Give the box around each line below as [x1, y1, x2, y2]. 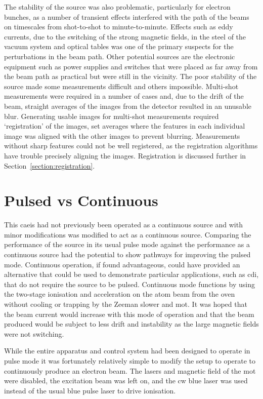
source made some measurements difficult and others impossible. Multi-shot [4, 81, 239, 91]
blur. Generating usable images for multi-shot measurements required [4, 110, 219, 121]
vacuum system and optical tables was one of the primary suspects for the [4, 41, 234, 52]
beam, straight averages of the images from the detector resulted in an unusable [4, 100, 251, 111]
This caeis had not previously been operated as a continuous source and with [4, 219, 243, 230]
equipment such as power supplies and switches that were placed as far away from [4, 61, 258, 71]
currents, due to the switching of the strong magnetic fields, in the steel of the [4, 31, 246, 42]
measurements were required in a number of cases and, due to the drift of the [4, 91, 244, 101]
